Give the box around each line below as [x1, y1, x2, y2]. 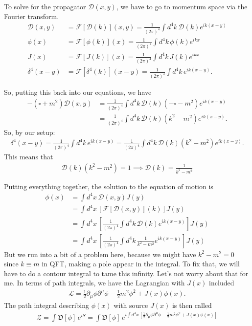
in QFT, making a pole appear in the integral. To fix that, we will [42, 259, 240, 269]
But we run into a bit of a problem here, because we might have [4, 249, 196, 259]
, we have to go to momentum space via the [116, 1, 248, 11]
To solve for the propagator [4, 1, 86, 11]
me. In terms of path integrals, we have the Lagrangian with [4, 278, 185, 288]
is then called [172, 300, 212, 310]
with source [114, 300, 148, 310]
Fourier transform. [4, 11, 59, 21]
